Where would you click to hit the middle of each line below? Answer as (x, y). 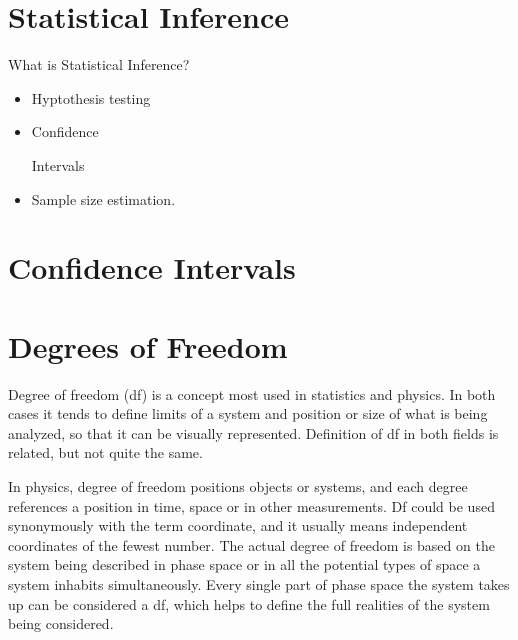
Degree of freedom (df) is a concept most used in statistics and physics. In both (252, 393)
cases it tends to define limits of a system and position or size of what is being (248, 413)
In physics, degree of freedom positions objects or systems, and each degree (238, 485)
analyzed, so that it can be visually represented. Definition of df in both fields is (253, 432)
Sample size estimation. (103, 198)
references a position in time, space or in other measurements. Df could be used (251, 505)
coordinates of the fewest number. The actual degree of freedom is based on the (251, 544)
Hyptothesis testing (91, 97)
